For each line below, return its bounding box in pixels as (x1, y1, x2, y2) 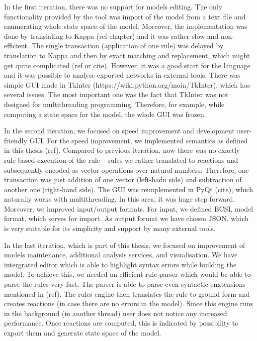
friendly (4, 135, 27, 145)
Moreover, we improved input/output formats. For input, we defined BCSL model (4, 203, 254, 214)
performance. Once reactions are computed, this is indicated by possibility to (4, 318, 239, 328)
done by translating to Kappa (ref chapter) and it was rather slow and (4, 30, 219, 41)
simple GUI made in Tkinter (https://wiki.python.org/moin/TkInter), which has (4, 79, 251, 90)
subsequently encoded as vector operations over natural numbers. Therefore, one (4, 164, 249, 175)
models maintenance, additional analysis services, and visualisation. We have (4, 249, 238, 260)
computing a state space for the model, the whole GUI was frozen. (4, 109, 206, 119)
